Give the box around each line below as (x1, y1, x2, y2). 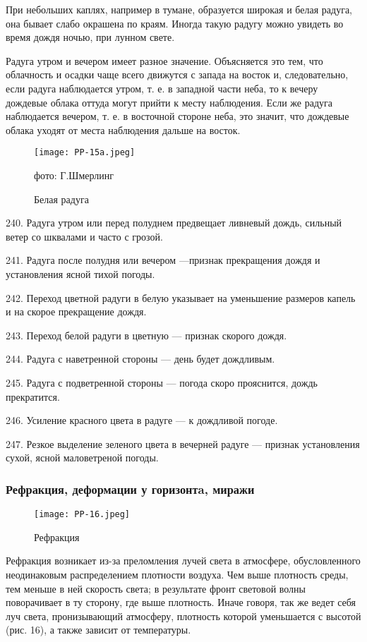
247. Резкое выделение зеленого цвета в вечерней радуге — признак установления (6, 436, 360, 451)
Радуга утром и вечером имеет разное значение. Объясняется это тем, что (6, 53, 323, 68)
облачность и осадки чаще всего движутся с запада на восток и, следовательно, (6, 67, 349, 82)
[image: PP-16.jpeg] (34, 509, 131, 520)
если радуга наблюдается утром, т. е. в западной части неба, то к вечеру (6, 80, 318, 95)
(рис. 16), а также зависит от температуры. (6, 622, 191, 637)
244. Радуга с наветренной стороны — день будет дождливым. (6, 351, 275, 366)
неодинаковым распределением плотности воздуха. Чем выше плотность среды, (6, 567, 349, 581)
